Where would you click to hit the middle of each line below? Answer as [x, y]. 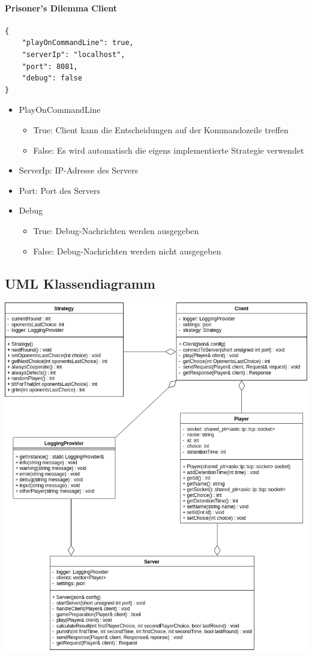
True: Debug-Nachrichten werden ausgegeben [116, 230]
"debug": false [52, 78]
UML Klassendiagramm [80, 283]
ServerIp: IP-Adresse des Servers [79, 170]
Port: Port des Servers [60, 190]
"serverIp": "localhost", [73, 54]
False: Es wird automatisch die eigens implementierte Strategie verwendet [169, 150]
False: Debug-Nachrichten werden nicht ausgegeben [127, 251]
